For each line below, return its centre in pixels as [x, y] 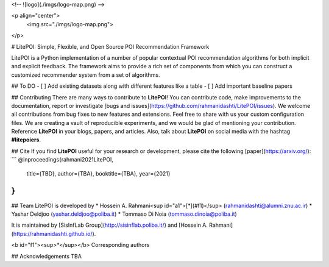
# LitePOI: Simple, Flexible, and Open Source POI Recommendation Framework [110, 46]
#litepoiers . [26, 140]
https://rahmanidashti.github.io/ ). [55, 233]
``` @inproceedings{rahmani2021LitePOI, [62, 160]
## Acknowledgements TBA [47, 256]
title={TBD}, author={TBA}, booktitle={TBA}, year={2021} [98, 173]
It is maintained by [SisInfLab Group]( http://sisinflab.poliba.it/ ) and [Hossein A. [110, 225]
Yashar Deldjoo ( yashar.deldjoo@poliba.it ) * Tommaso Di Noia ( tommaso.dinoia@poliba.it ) [124, 214]
